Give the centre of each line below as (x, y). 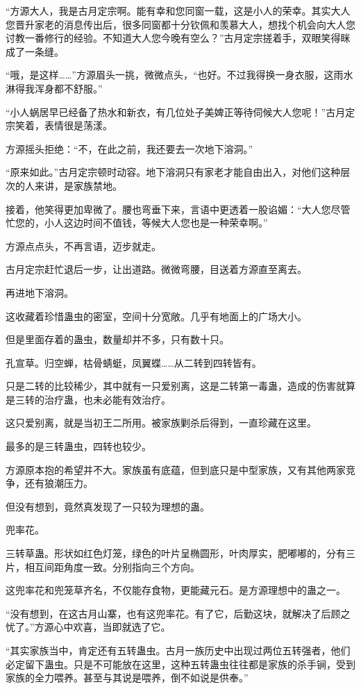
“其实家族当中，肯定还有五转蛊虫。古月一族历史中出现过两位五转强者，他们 (178, 650)
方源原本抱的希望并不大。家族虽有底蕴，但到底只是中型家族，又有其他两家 (176, 469)
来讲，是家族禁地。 (78, 185)
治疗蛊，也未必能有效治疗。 (107, 399)
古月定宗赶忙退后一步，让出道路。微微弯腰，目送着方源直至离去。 (156, 269)
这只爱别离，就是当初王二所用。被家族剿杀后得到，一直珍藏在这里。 (161, 423)
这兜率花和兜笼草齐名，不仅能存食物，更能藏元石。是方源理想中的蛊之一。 (176, 590)
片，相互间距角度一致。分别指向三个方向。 (103, 566)
